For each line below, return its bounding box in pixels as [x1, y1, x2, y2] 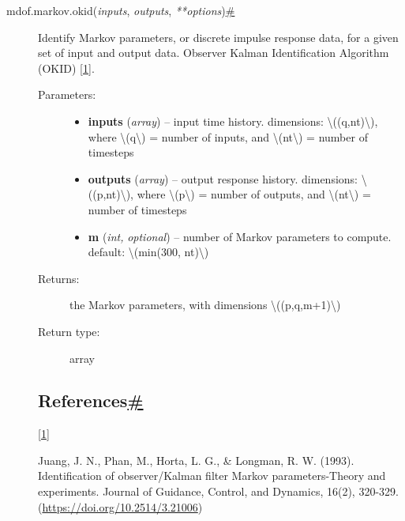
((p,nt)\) [88, 186, 131, 202]
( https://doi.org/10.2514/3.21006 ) [38, 498, 203, 515]
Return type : [38, 323, 100, 339]
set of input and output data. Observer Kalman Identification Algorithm [38, 44, 389, 61]
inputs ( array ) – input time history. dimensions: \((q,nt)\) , [88, 112, 378, 129]
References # [38, 388, 144, 413]
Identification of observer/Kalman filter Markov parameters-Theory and [38, 467, 386, 484]
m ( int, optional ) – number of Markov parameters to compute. [88, 228, 392, 244]
